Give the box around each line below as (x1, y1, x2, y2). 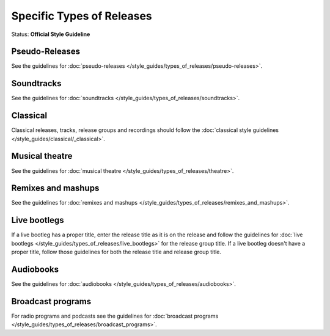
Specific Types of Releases (11, 9, 152, 23)
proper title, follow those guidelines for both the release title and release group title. (11, 248, 221, 256)
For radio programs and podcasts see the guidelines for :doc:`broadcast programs (11, 312, 219, 320)
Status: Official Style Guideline (11, 31, 90, 38)
